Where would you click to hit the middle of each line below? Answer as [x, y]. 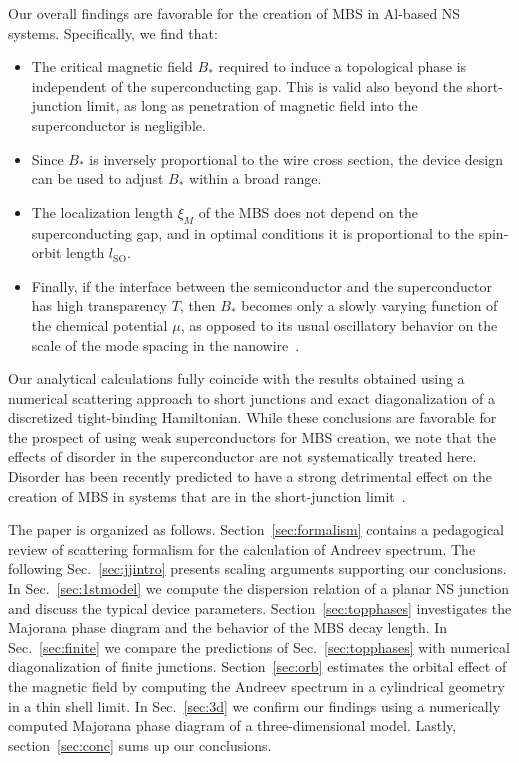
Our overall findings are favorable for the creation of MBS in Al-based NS [234, 13]
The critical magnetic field [112, 66]
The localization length [102, 211]
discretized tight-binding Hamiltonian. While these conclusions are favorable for [252, 417]
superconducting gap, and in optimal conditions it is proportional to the [252, 232]
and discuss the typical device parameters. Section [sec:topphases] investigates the [260, 607]
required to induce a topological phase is [342, 66]
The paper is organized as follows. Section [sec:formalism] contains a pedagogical [256, 529]
